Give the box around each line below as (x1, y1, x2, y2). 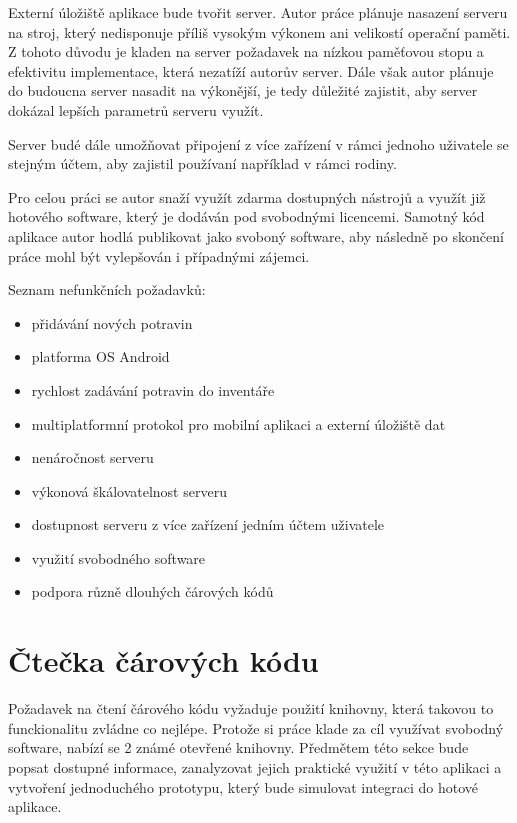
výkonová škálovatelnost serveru (31, 480, 227, 501)
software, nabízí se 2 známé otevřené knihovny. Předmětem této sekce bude (8, 737, 469, 758)
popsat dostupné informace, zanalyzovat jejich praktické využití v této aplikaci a (8, 756, 502, 777)
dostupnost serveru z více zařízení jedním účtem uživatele (31, 514, 385, 535)
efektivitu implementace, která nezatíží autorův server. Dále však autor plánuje (8, 60, 494, 81)
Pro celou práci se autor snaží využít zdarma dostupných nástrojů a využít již (8, 186, 486, 207)
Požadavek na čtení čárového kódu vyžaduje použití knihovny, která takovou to (8, 698, 494, 719)
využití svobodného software (31, 547, 206, 568)
